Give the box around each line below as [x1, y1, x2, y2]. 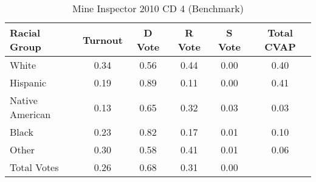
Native [10, 93, 38, 107]
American [10, 107, 51, 121]
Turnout [82, 32, 123, 47]
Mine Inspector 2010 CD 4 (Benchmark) [72, 1, 244, 15]
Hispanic [10, 75, 47, 89]
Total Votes [10, 160, 59, 174]
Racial [10, 26, 41, 40]
